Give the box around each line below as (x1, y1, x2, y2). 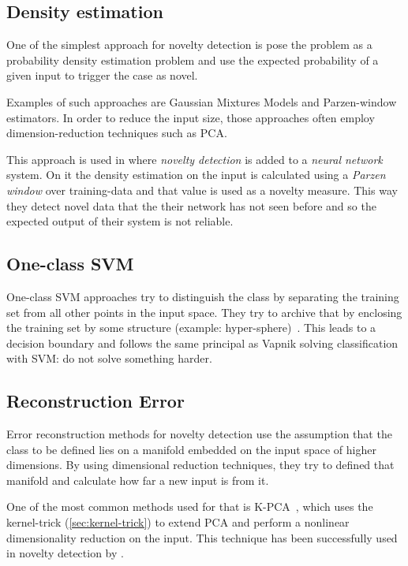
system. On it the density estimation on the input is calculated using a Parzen (6, 166, 386, 183)
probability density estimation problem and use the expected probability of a (6, 51, 379, 68)
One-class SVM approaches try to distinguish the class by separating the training (6, 288, 399, 304)
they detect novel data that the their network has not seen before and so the (6, 197, 376, 214)
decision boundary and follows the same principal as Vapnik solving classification (6, 334, 399, 351)
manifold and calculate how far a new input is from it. (6, 471, 269, 488)
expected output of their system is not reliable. (6, 213, 234, 229)
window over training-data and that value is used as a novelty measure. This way (6, 181, 398, 198)
